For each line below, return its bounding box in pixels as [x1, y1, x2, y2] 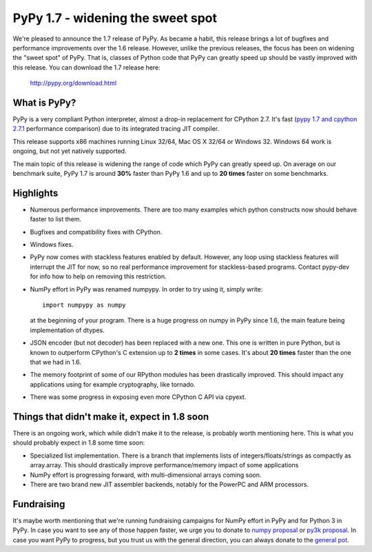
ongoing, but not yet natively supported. [12, 147, 127, 155]
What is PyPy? [12, 96, 76, 108]
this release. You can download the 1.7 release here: [12, 63, 161, 72]
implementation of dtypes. [30, 326, 105, 334]
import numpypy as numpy [42, 301, 126, 309]
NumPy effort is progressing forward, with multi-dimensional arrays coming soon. [30, 471, 262, 479]
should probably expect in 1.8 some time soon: [12, 438, 145, 447]
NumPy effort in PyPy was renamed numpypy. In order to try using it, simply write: [30, 285, 263, 293]
